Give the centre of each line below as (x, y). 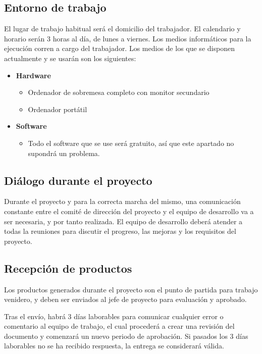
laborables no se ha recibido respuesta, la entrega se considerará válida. (114, 346)
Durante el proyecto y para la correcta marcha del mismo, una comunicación (122, 201)
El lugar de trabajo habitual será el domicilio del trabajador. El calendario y (122, 29)
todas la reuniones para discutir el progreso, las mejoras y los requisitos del (120, 231)
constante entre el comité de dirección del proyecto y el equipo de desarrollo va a (129, 211)
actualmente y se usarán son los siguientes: (70, 58)
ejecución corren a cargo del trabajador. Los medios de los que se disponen (119, 48)
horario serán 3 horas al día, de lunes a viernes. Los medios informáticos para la (128, 38)
